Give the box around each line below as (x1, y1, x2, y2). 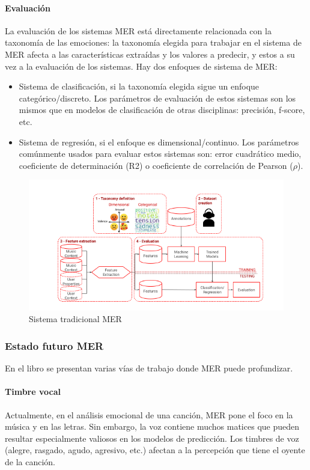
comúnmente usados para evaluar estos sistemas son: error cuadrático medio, (19, 147, 302, 160)
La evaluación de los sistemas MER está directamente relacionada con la (5, 24, 272, 37)
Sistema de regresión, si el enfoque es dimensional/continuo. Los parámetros (19, 135, 299, 148)
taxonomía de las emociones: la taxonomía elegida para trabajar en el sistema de (5, 36, 302, 49)
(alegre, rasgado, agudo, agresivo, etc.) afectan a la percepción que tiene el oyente (5, 444, 305, 456)
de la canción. (5, 456, 55, 468)
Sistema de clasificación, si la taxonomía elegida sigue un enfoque (19, 80, 260, 93)
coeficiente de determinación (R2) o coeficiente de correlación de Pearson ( (19, 159, 293, 171)
